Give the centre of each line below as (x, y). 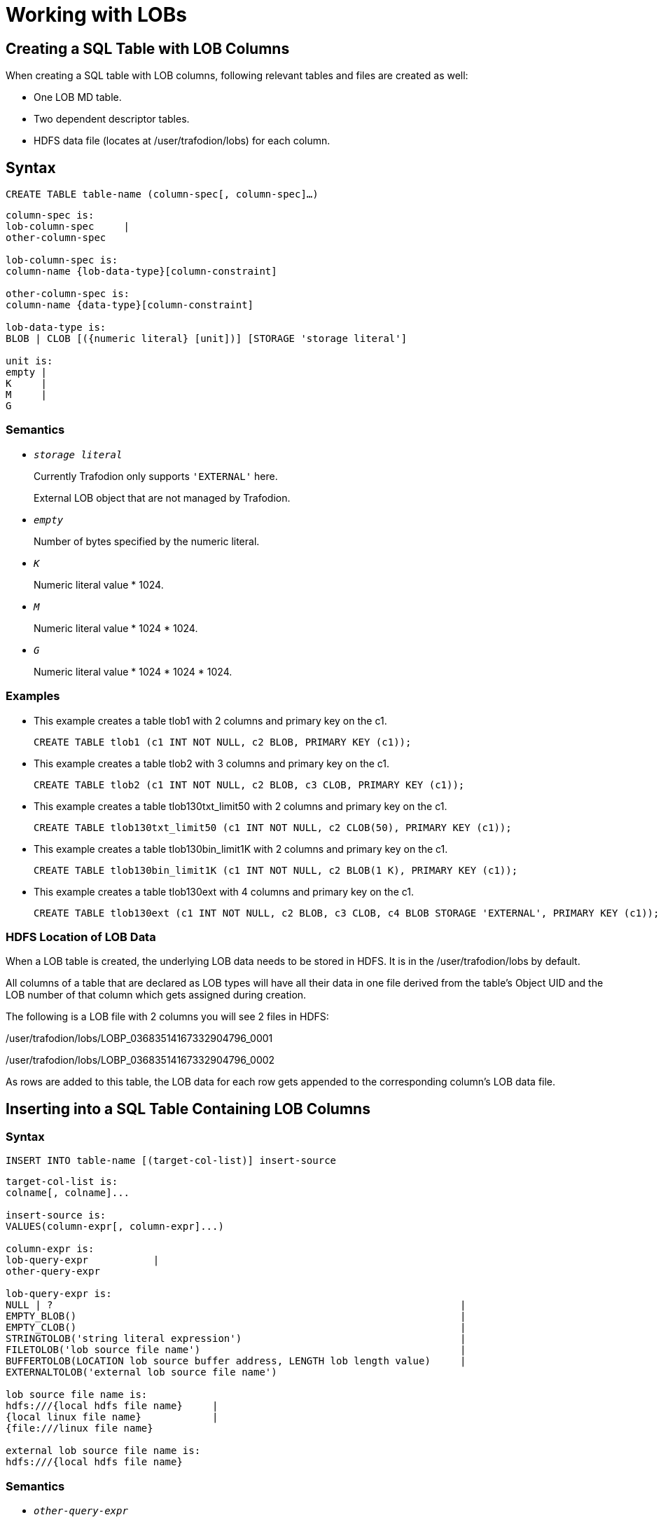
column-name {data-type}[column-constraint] (130, 305)
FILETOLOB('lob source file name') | (236, 1350)
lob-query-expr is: (59, 1294)
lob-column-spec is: (62, 260)
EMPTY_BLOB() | (236, 1316)
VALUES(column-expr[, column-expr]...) (115, 1227)
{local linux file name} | (112, 1417)
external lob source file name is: (103, 1451)
